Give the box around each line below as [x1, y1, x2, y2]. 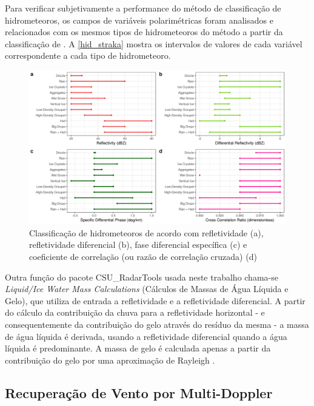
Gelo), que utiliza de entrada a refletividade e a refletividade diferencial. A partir [5, 294, 306, 307]
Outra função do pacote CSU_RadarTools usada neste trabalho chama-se [5, 270, 278, 283]
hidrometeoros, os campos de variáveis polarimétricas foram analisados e [5, 13, 273, 26]
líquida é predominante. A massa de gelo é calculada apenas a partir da [5, 342, 271, 354]
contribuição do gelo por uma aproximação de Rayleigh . [5, 353, 215, 366]
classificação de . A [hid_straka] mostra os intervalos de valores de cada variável [5, 37, 302, 50]
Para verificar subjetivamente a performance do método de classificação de [5, 2, 281, 14]
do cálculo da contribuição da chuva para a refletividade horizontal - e [5, 306, 265, 319]
